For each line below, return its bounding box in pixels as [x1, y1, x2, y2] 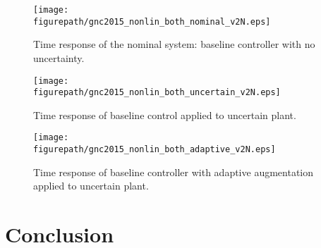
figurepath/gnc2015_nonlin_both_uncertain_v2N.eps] [33, 87, 281, 98]
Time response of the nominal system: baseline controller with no [33, 37, 315, 51]
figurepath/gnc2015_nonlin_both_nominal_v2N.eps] [33, 16, 271, 27]
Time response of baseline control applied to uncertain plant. [33, 107, 296, 122]
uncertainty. [33, 50, 85, 65]
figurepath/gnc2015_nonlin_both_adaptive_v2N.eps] [33, 144, 276, 155]
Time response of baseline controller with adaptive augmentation [33, 164, 314, 179]
